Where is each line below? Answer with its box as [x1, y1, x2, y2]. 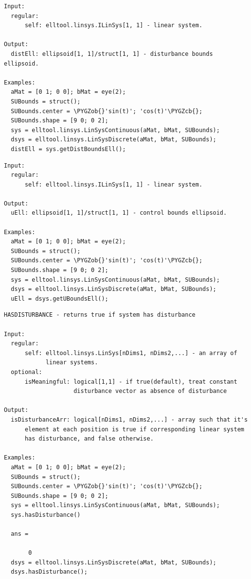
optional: [11, 368, 42, 375]
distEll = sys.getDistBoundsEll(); [11, 145, 126, 153]
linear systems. [45, 359, 98, 366]
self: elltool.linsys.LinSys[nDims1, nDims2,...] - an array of [24, 349, 237, 357]
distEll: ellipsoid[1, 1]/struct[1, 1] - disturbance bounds [11, 50, 213, 57]
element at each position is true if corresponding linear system [24, 426, 244, 433]
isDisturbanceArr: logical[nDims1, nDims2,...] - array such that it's [11, 416, 248, 423]
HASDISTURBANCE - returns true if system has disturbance [4, 311, 196, 319]
